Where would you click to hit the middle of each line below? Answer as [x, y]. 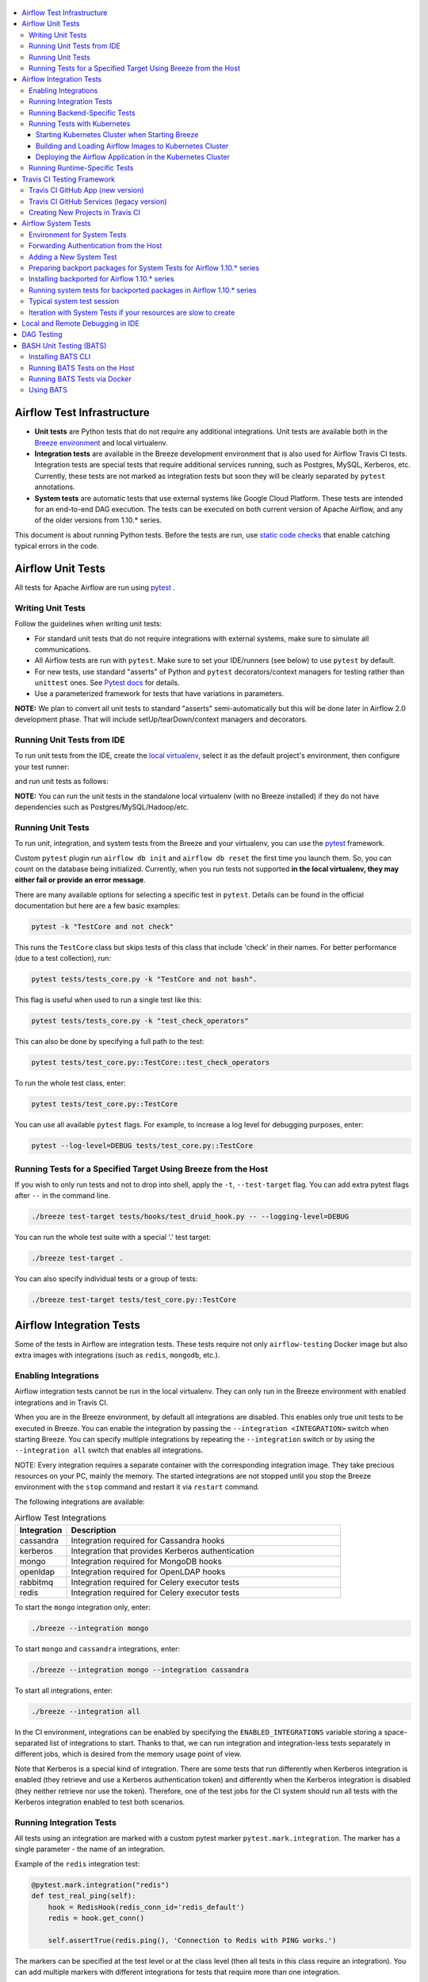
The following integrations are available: [80, 1502]
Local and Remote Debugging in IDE [80, 323]
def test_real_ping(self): [84, 1896]
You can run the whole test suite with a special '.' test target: [113, 1238]
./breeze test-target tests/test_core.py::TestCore [134, 1300]
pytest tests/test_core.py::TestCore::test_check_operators [151, 1063]
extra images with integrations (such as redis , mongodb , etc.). [117, 1355]
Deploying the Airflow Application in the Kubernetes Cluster [133, 157]
